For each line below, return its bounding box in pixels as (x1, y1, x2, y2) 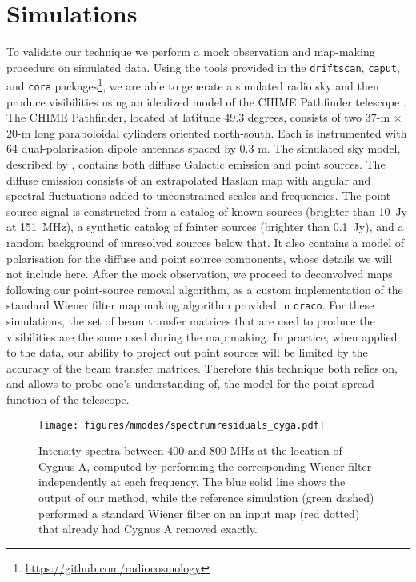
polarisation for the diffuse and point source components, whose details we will (6, 249, 393, 266)
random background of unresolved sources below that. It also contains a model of (6, 234, 405, 251)
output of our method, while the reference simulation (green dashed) (38, 489, 374, 506)
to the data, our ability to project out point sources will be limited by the (6, 344, 368, 361)
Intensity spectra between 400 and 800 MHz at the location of (38, 442, 342, 459)
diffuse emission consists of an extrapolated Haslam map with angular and (6, 171, 371, 188)
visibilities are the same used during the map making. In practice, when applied (6, 328, 398, 345)
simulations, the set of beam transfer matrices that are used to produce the (6, 313, 375, 329)
